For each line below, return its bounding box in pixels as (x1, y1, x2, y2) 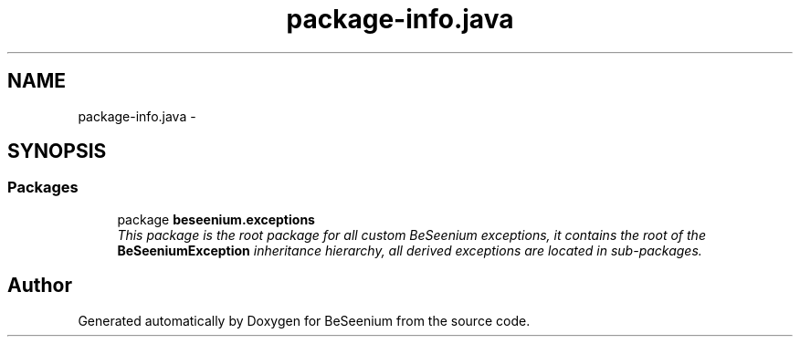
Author (7, 274, 72, 297)
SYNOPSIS (7, 140, 107, 163)
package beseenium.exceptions (117, 211, 315, 227)
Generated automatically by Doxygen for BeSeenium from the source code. (78, 312, 531, 328)
